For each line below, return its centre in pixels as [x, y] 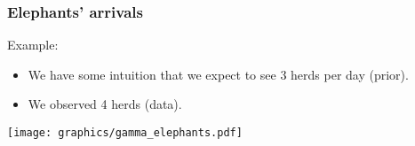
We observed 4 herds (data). [105, 104]
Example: [33, 45]
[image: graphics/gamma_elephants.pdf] [125, 133]
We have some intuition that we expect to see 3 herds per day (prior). [218, 74]
